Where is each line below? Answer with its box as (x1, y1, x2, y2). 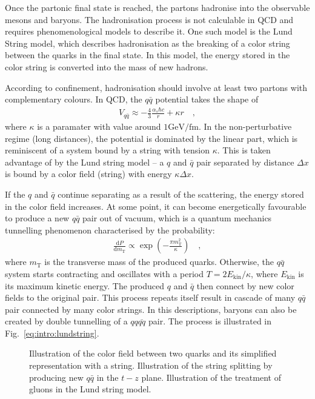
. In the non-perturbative (198, 119, 292, 132)
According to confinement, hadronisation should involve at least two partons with (5, 81, 307, 93)
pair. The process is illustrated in (148, 315, 272, 327)
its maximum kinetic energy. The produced (5, 279, 165, 292)
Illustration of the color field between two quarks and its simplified (29, 347, 277, 360)
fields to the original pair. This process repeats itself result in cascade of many (5, 291, 296, 304)
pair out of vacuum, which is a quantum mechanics (82, 212, 272, 224)
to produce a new (5, 212, 70, 224)
